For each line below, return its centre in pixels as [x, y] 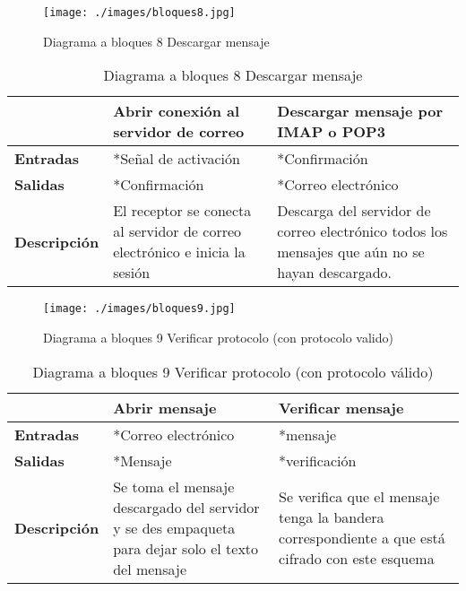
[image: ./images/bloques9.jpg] [139, 309]
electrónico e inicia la [179, 252]
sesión [132, 273]
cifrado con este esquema [357, 558]
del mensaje [150, 569]
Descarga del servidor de [354, 211]
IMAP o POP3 [331, 132]
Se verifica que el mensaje [359, 496]
